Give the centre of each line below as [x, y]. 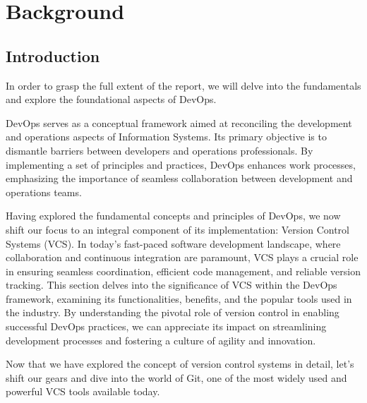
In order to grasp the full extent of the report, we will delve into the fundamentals [183, 85]
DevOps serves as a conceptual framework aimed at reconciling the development [179, 122]
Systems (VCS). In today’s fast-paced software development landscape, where [173, 243]
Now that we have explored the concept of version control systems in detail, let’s [180, 364]
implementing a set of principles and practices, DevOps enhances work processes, [181, 164]
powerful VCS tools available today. [83, 391]
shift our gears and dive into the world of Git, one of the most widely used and [176, 377]
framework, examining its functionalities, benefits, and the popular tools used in [179, 298]
